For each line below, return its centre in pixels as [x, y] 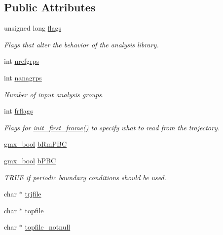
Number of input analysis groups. [54, 94]
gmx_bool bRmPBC [35, 144]
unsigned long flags [33, 28]
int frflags [19, 111]
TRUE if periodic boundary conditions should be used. [85, 177]
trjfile [33, 194]
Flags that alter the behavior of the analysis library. [81, 44]
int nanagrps [23, 77]
